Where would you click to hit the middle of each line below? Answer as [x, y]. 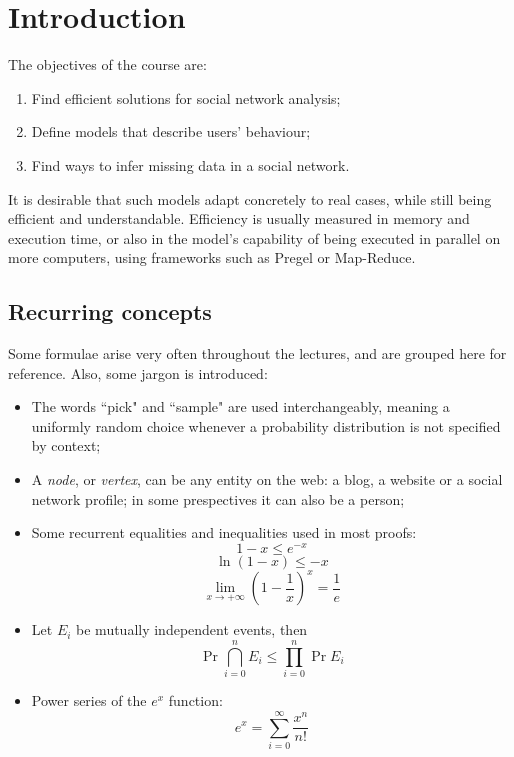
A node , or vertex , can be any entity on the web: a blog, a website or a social [267, 479]
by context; [66, 445]
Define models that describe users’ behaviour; [171, 131]
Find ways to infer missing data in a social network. [190, 164]
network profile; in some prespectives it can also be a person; [218, 498]
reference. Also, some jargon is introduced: [138, 372]
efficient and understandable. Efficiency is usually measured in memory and [239, 218]
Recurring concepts [110, 311]
